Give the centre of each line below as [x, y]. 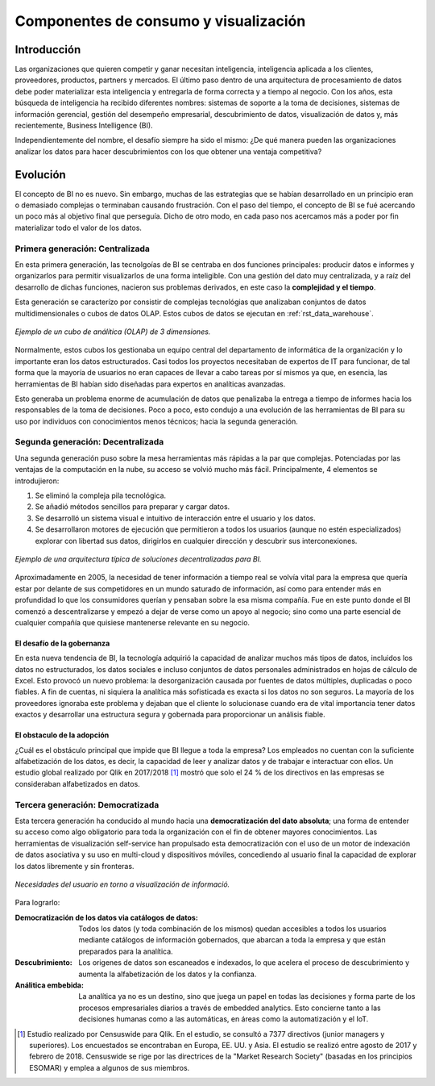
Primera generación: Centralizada [83, 249]
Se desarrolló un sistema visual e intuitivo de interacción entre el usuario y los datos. [175, 518]
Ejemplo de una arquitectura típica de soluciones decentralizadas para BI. [138, 559]
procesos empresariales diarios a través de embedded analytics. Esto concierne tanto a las [230, 1008]
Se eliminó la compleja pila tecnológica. [101, 495]
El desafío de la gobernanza [62, 643]
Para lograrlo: [37, 903]
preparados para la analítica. [126, 951]
